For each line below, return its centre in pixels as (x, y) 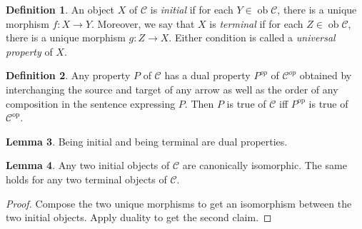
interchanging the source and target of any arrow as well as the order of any (172, 89)
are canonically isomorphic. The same (265, 165)
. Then (199, 103)
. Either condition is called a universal (252, 37)
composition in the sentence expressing (91, 103)
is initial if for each (192, 9)
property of (29, 51)
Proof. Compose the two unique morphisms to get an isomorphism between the (179, 203)
